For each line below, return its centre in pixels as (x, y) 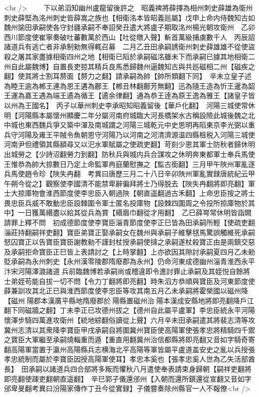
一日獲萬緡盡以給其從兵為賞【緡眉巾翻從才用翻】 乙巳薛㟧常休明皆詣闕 (134, 212)
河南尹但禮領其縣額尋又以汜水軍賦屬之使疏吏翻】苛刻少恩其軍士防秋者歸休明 (129, 144)
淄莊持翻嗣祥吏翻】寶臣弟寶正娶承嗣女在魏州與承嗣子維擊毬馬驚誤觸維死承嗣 (129, 232)
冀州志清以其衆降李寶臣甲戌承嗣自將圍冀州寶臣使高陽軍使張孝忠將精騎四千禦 (129, 330)
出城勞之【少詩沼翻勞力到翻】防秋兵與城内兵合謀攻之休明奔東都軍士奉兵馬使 (129, 154)
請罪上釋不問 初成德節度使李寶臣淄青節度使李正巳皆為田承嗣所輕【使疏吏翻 (129, 222)
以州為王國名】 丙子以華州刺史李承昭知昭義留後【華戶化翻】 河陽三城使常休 (129, 105)
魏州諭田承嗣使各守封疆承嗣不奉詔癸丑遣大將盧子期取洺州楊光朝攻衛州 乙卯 (129, 27)
